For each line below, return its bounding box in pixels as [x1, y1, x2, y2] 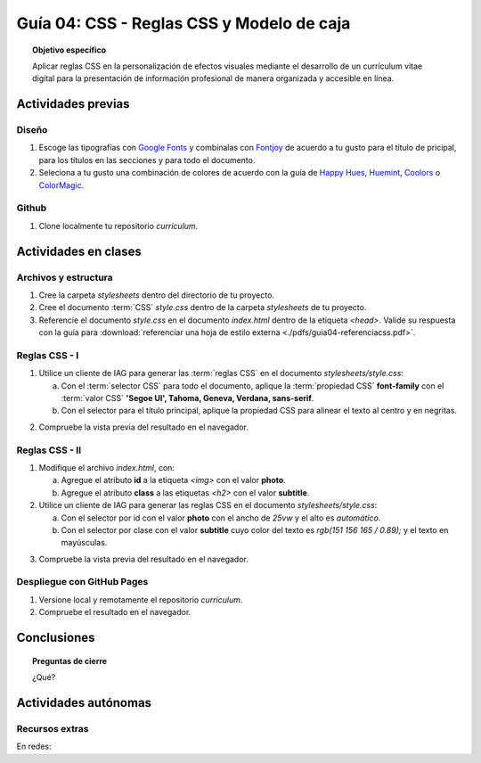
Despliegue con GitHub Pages [16, 576, 149, 588]
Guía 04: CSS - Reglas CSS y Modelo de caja [16, 13, 351, 33]
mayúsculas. [61, 537, 108, 548]
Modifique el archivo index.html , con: [38, 462, 175, 472]
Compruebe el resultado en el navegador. [38, 607, 192, 618]
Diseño [16, 124, 48, 136]
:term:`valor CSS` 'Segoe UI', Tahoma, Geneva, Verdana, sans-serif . [61, 393, 314, 404]
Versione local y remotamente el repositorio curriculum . [38, 594, 243, 605]
